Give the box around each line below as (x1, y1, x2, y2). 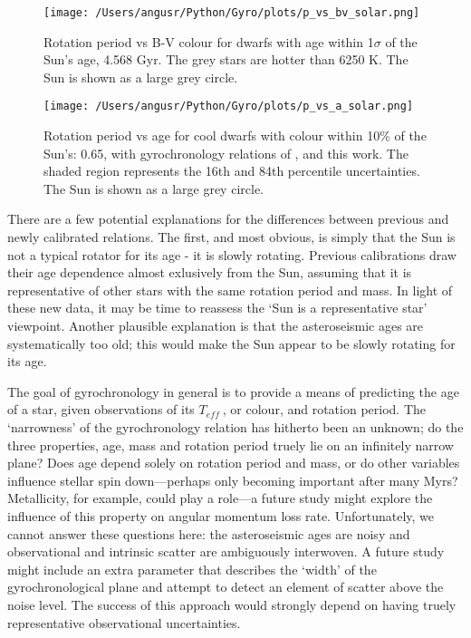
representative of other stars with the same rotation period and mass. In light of (7, 280, 453, 299)
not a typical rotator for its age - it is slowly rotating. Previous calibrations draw (7, 245, 457, 264)
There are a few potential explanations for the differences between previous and (7, 209, 449, 228)
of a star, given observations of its (7, 400, 195, 419)
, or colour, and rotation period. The (222, 400, 427, 419)
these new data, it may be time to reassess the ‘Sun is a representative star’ (7, 298, 428, 317)
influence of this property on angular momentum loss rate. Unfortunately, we (7, 506, 435, 525)
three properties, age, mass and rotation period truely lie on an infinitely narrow (7, 435, 454, 454)
